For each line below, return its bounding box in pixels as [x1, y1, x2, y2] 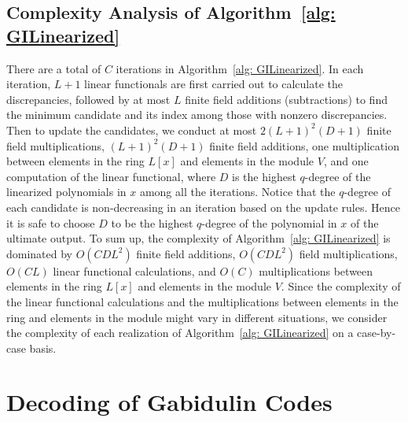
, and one [323, 153, 369, 169]
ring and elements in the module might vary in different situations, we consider [6, 309, 388, 325]
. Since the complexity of [281, 278, 401, 294]
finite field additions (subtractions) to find [185, 91, 388, 107]
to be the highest [111, 214, 193, 231]
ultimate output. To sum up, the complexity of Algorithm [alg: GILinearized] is [6, 230, 391, 246]
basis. [29, 339, 57, 356]
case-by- [357, 324, 396, 341]
